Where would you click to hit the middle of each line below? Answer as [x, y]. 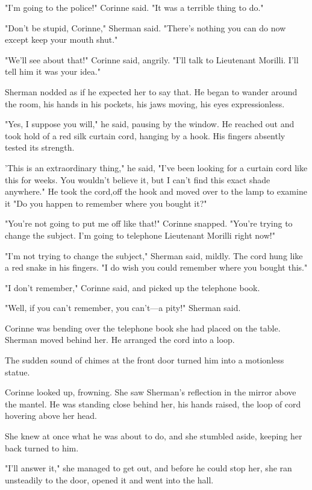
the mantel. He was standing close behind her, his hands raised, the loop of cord [153, 404]
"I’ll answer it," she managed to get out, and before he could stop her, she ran [148, 468]
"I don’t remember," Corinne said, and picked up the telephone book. [133, 287]
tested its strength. [40, 147]
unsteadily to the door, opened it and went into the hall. [109, 479]
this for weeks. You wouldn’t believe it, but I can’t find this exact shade [138, 179]
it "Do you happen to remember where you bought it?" [106, 203]
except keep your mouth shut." [61, 39]
